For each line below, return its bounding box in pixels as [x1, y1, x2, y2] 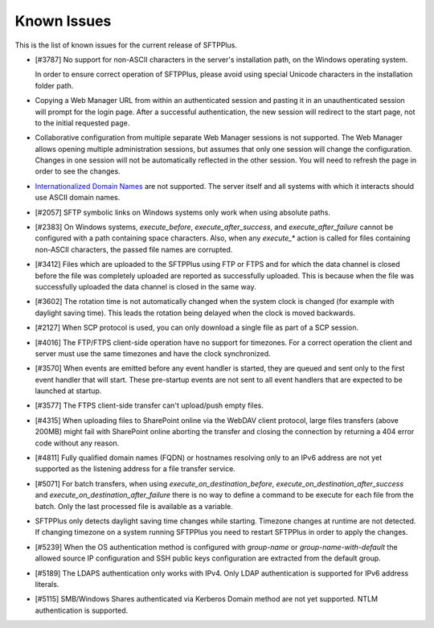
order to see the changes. [35, 166, 121, 176]
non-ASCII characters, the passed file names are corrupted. [35, 244, 233, 254]
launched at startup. [35, 386, 102, 396]
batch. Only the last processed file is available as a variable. [35, 501, 233, 511]
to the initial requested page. [35, 117, 130, 128]
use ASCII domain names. [35, 193, 121, 203]
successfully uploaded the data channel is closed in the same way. [35, 281, 256, 291]
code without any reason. [35, 438, 120, 448]
